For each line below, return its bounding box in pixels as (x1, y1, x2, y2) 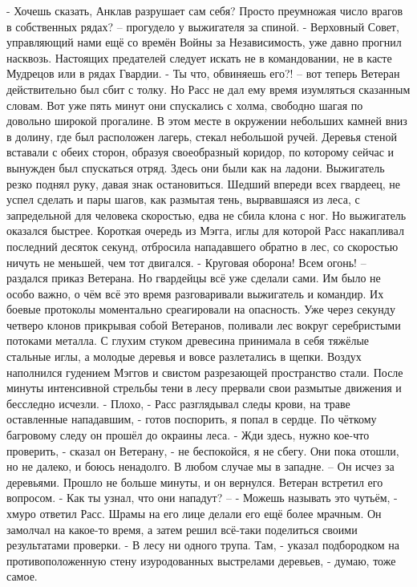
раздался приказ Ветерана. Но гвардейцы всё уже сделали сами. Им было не (6, 269, 381, 286)
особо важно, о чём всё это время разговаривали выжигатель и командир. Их (6, 285, 384, 302)
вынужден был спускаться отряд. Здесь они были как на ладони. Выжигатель (6, 159, 385, 176)
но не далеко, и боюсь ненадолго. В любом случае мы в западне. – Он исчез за (6, 458, 395, 475)
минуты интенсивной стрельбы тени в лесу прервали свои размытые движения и (6, 379, 402, 396)
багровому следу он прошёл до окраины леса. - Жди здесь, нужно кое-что (6, 427, 370, 443)
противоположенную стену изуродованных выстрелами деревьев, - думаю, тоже (6, 552, 396, 569)
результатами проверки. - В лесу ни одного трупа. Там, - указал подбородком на (6, 536, 400, 553)
